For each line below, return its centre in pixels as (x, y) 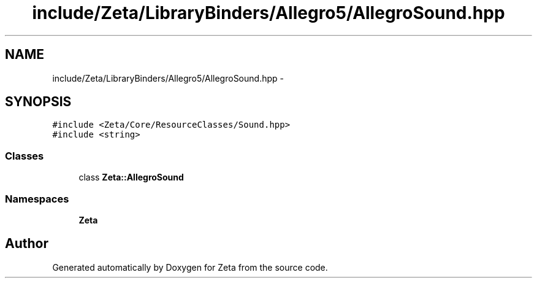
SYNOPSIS (38, 102)
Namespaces (37, 199)
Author (27, 244)
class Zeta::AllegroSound (131, 177)
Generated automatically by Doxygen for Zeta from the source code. (190, 267)
